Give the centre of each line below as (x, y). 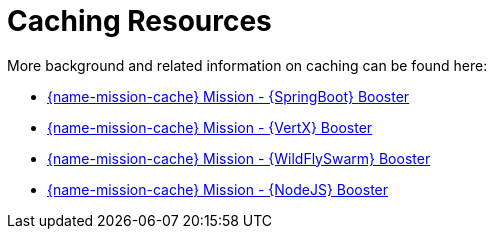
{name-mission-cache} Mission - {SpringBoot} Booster (228, 96)
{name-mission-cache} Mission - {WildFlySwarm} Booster (239, 158)
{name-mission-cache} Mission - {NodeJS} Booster (218, 189)
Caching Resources (139, 21)
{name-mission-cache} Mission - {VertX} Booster (210, 127)
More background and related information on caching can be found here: (247, 65)
